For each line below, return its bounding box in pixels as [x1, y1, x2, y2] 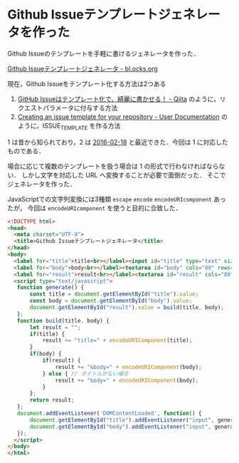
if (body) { [29, 350, 62, 358]
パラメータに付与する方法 [42, 103, 118, 112]
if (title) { [29, 331, 65, 338]
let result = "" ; [29, 323, 81, 331]
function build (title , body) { [16, 317, 110, 324]
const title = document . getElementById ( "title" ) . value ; [29, 291, 199, 298]
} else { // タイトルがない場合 [42, 370, 129, 378]
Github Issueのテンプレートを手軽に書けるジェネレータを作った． [7, 49, 201, 58]
